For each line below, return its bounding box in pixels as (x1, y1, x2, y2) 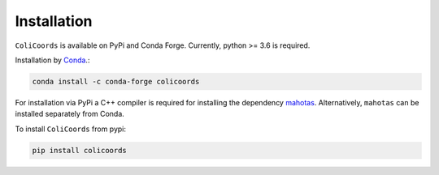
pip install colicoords (32, 146, 128, 155)
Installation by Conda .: (15, 55, 90, 65)
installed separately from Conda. (15, 109, 125, 119)
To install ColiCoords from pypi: (15, 124, 126, 134)
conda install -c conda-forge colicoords (32, 77, 200, 86)
